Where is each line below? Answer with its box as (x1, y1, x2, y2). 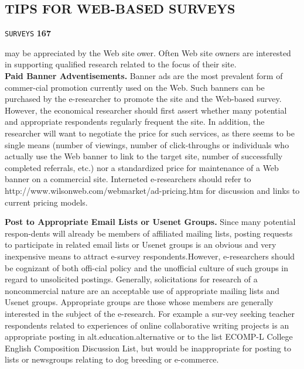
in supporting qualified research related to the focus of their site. (5, 58, 237, 70)
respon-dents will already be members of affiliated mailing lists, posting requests (5, 227, 293, 239)
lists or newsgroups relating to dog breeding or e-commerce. (5, 353, 219, 365)
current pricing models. (5, 196, 88, 208)
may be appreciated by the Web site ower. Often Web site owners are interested (5, 46, 291, 59)
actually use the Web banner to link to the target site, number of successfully (5, 150, 283, 162)
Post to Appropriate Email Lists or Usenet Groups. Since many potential (5, 216, 296, 228)
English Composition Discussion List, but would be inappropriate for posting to (5, 341, 291, 354)
